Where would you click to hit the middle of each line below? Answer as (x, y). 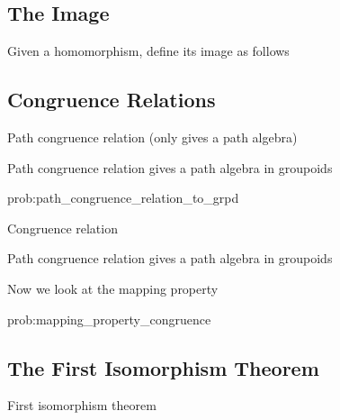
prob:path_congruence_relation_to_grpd (123, 198)
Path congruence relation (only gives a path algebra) (152, 137)
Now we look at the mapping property (113, 288)
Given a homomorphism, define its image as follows (148, 51)
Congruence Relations (112, 100)
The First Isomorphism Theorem (163, 367)
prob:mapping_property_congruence (109, 319)
